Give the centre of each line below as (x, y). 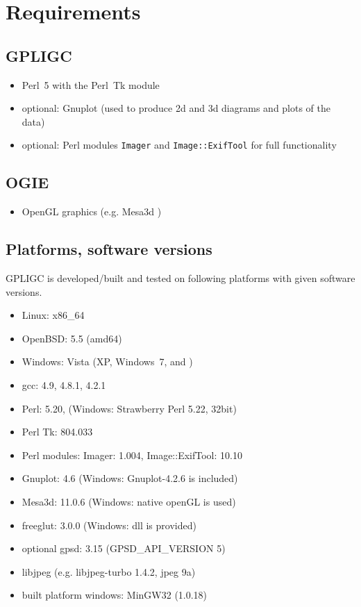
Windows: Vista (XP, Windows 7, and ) (107, 361)
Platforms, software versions (109, 249)
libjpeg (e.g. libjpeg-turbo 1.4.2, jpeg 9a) (109, 571)
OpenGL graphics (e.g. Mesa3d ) (92, 211)
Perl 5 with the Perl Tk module (91, 84)
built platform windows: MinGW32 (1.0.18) (115, 595)
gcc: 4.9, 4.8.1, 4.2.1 (64, 384)
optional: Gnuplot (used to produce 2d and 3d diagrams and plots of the (176, 108)
